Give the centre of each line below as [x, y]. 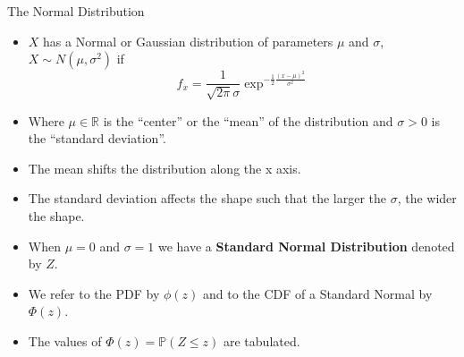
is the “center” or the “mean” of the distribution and [248, 120]
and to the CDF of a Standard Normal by [317, 293]
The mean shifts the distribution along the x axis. [165, 168]
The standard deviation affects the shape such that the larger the [207, 198]
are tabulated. [262, 340]
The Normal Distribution [76, 11]
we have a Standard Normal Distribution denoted [306, 246]
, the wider [427, 198]
